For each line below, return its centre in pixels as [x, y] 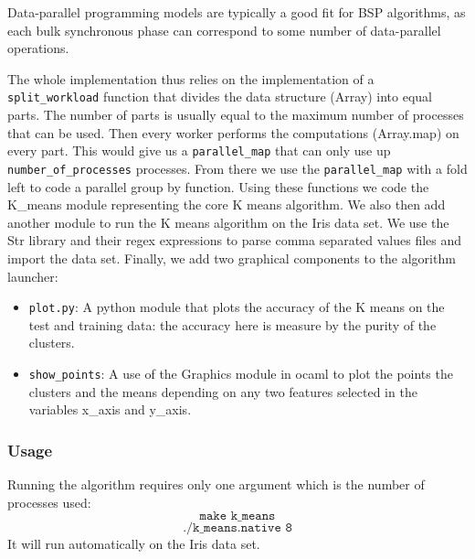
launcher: [33, 276]
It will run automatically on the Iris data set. [134, 544]
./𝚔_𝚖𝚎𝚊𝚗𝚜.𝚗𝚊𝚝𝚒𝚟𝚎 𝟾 [237, 528]
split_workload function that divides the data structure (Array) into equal [220, 97]
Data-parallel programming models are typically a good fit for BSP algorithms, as [237, 12]
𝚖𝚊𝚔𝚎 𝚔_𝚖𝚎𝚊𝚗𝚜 [237, 516]
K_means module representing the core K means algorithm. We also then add [227, 204]
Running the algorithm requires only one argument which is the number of [216, 484]
